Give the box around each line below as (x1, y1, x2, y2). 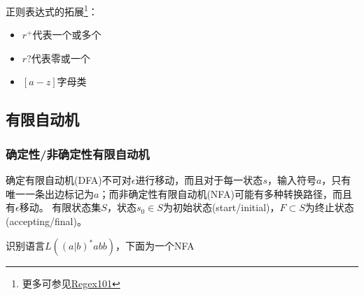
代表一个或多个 (32, 27, 101, 42)
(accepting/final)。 (6, 213, 87, 228)
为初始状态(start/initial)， (162, 200, 280, 215)
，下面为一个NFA (115, 238, 195, 253)
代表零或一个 (31, 50, 90, 65)
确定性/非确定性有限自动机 (6, 145, 150, 162)
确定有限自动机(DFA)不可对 (6, 173, 132, 187)
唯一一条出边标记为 (6, 186, 94, 201)
